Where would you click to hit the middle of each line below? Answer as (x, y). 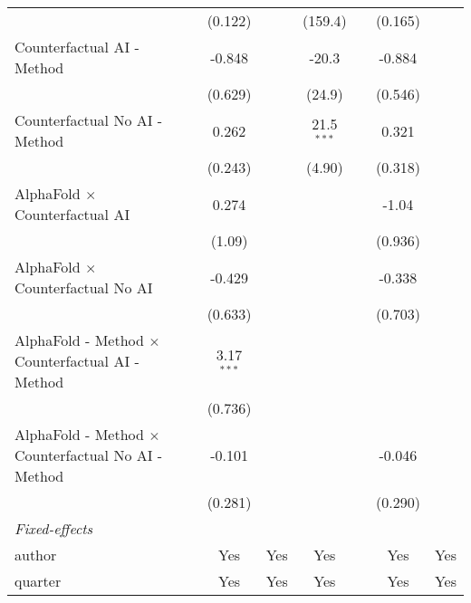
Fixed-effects (54, 528)
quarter (38, 581)
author (36, 555)
